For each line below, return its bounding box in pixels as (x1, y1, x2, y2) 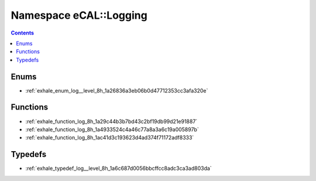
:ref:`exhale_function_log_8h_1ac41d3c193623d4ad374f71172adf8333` (25, 134, 194, 141)
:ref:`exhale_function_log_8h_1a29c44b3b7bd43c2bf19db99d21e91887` (25, 118, 198, 125)
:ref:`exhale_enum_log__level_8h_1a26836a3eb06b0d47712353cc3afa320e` (25, 87, 208, 94)
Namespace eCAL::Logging (11, 9, 147, 22)
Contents (11, 29, 35, 36)
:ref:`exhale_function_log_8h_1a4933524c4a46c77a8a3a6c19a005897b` (25, 126, 199, 133)
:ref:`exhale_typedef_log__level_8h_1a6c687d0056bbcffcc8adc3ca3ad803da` (25, 165, 212, 172)
